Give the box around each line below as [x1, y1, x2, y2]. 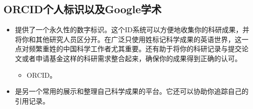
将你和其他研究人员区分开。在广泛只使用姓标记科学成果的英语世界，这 [15, 34, 242, 44]
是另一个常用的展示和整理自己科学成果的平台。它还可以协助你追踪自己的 [15, 86, 249, 96]
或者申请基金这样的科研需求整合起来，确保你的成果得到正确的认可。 [22, 53, 242, 63]
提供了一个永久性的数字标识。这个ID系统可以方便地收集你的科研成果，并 [15, 24, 250, 35]
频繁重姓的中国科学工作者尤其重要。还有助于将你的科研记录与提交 [28, 44, 242, 54]
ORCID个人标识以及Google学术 [3, 1, 162, 17]
